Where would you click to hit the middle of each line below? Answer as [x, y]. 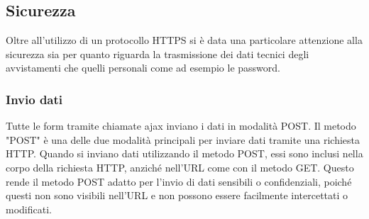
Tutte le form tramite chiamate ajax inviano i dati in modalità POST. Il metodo [181, 126]
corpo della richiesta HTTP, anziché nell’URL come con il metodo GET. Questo [180, 167]
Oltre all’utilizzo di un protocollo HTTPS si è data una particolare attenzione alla [184, 40]
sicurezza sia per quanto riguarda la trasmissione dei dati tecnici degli [158, 54]
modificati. [29, 209]
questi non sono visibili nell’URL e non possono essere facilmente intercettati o [177, 195]
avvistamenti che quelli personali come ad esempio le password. [143, 68]
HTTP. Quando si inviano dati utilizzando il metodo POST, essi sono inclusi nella [184, 153]
